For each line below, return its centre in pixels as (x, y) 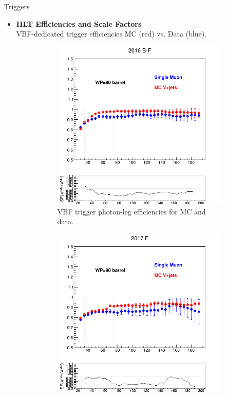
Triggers (17, 6)
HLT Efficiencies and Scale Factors (79, 23)
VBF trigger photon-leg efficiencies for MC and (131, 211)
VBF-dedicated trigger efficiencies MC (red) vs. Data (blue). (111, 34)
